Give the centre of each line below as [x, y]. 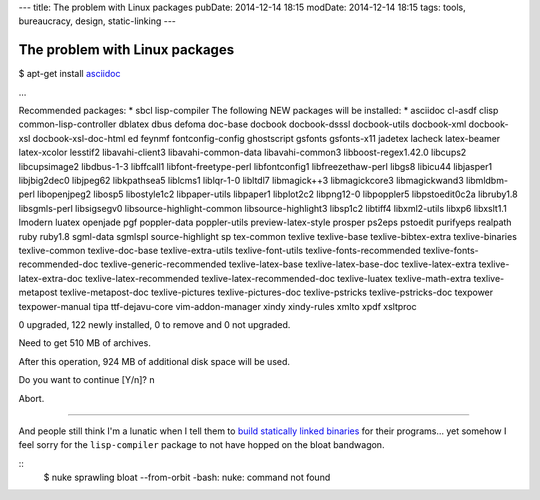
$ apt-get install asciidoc [69, 74]
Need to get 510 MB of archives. [85, 343]
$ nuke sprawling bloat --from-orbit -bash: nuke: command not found [187, 477]
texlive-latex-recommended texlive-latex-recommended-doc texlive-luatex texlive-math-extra [278, 278]
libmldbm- [487, 181]
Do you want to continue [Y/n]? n [86, 380]
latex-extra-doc [51, 278]
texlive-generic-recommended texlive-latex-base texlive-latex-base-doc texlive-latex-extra [288, 264]
